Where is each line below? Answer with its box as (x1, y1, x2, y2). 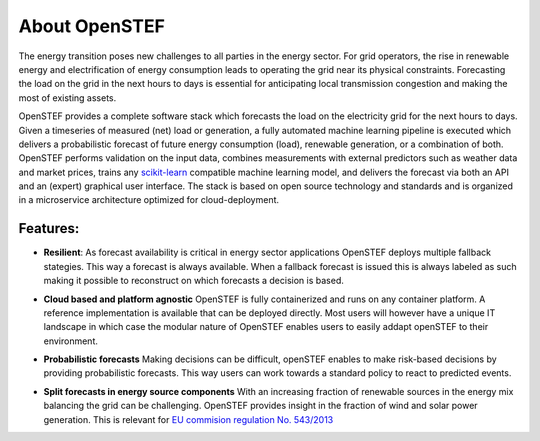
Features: (18, 220, 80, 237)
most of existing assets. (18, 91, 117, 104)
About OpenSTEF (18, 15, 165, 37)
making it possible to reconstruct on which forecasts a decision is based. (43, 275, 344, 287)
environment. (43, 335, 99, 347)
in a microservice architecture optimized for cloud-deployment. (18, 194, 280, 206)
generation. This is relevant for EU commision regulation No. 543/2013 (43, 413, 334, 425)
